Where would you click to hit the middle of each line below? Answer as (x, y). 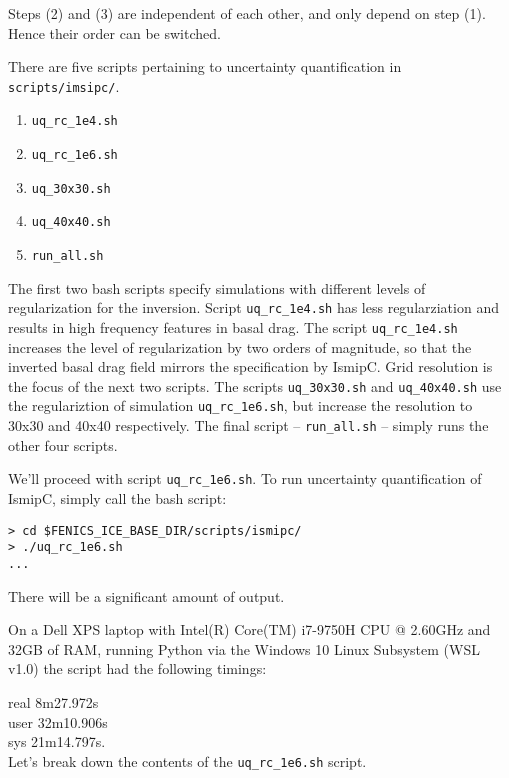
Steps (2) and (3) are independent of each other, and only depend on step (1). (247, 13)
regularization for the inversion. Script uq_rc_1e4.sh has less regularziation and (253, 307)
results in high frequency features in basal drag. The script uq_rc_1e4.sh (233, 326)
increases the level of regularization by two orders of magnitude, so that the (240, 346)
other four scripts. (63, 444)
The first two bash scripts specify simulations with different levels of (217, 287)
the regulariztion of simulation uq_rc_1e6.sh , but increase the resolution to (240, 405)
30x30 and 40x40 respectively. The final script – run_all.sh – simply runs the (248, 425)
